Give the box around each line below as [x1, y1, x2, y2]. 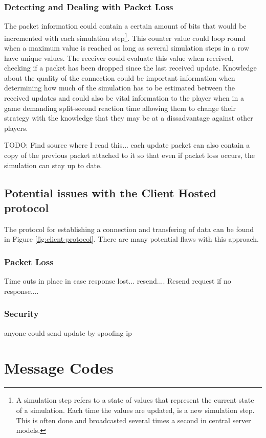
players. [4, 122, 28, 133]
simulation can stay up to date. [4, 159, 102, 170]
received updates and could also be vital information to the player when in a [4, 93, 244, 103]
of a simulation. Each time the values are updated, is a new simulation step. [16, 404, 255, 415]
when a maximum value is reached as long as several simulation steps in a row [4, 42, 249, 53]
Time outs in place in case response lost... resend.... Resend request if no [4, 275, 231, 286]
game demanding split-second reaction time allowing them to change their [4, 102, 236, 113]
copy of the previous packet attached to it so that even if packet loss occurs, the [4, 150, 255, 160]
